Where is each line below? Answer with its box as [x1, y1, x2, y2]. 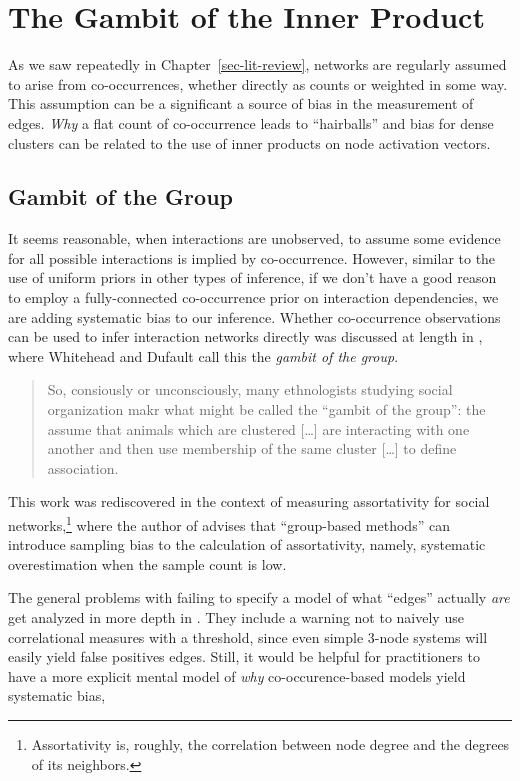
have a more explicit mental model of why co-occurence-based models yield [8, 665, 466, 686]
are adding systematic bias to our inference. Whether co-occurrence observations [8, 306, 501, 327]
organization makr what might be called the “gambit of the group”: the [47, 399, 486, 420]
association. [47, 457, 119, 478]
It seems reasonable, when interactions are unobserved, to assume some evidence [8, 228, 501, 249]
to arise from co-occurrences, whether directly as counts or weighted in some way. [8, 73, 508, 94]
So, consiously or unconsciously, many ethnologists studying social [47, 379, 453, 400]
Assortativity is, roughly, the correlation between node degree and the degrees [31, 734, 510, 755]
